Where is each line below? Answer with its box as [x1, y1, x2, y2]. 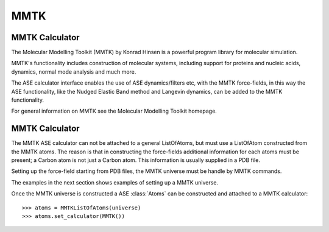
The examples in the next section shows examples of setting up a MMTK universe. [11, 178, 219, 186]
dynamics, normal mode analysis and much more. [11, 68, 136, 76]
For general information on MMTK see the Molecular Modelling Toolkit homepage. [11, 107, 218, 115]
